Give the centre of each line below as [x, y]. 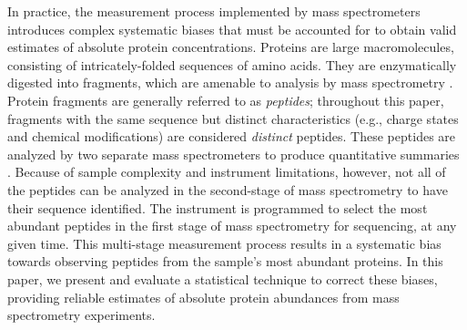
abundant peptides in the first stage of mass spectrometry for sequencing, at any [232, 226]
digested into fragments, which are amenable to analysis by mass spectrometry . [230, 82]
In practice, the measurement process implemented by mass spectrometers [214, 11]
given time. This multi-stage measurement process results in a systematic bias [224, 243]
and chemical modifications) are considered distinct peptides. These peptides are [232, 136]
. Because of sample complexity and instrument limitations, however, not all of [227, 172]
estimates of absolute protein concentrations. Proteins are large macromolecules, [231, 47]
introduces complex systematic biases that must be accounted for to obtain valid [232, 29]
